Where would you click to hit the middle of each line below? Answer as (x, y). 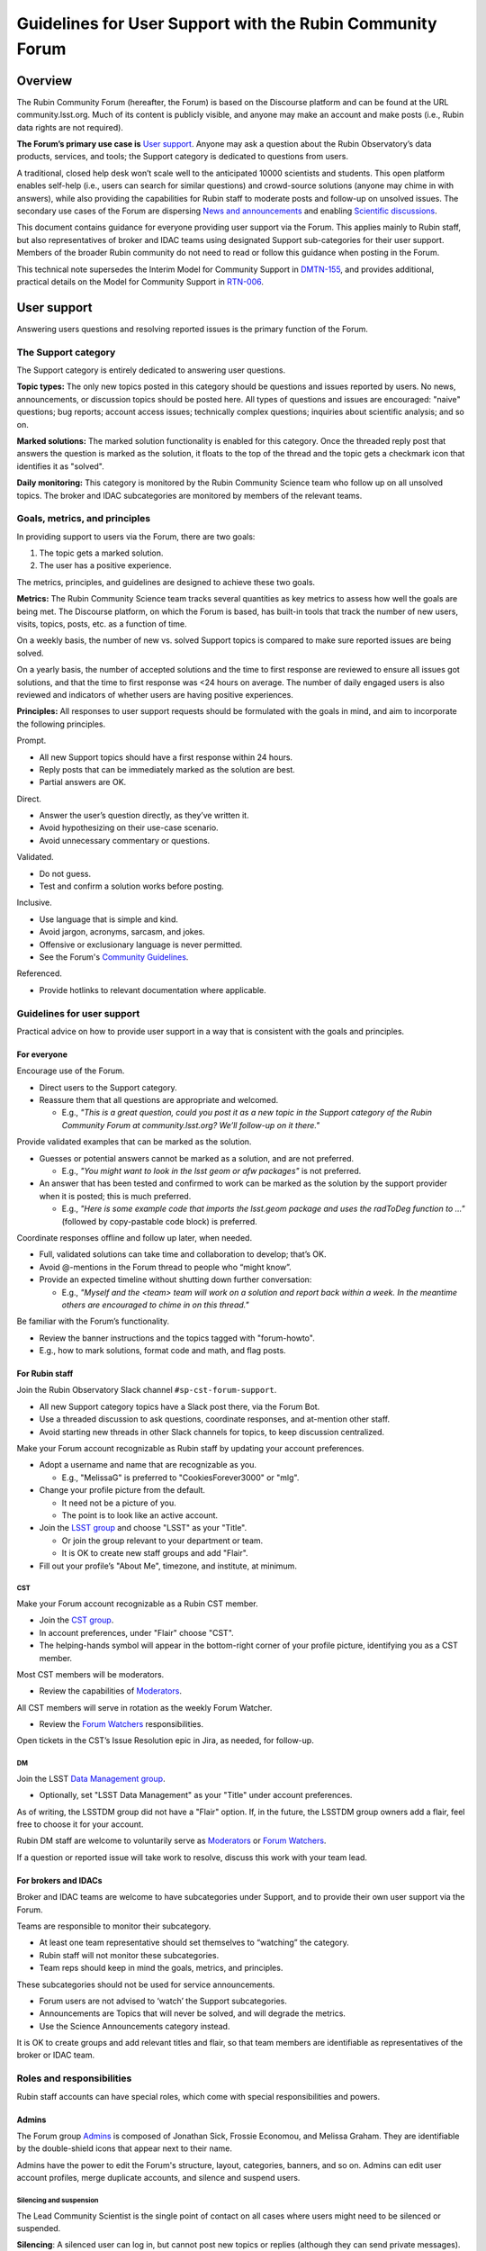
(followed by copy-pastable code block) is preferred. (160, 1221)
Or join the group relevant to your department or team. (162, 1541)
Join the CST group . (76, 1620)
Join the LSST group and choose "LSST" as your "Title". (143, 1528)
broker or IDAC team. (55, 2055)
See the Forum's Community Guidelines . (114, 957)
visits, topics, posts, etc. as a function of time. (102, 624)
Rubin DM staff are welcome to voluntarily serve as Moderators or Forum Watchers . (171, 1840)
